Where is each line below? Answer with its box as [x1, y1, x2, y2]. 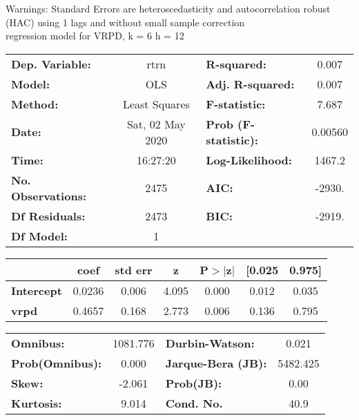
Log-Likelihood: [206, 151, 292, 168]
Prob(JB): [165, 374, 222, 391]
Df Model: [11, 227, 68, 244]
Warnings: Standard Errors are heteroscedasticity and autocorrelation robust [6, 1, 331, 15]
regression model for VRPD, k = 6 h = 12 [6, 28, 184, 43]
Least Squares [122, 95, 190, 112]
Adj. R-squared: [206, 75, 295, 92]
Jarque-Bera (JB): [165, 354, 267, 371]
